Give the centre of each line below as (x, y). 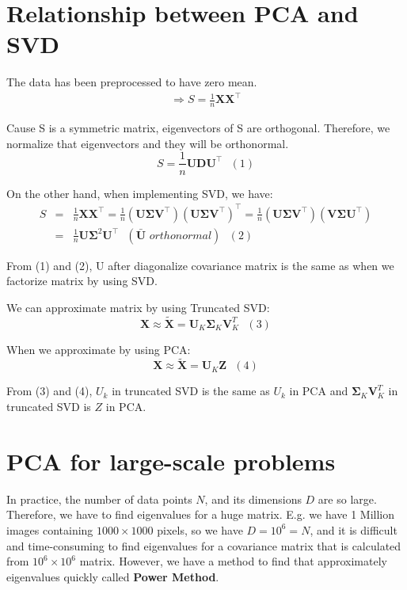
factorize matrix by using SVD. (82, 281)
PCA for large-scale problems (171, 461)
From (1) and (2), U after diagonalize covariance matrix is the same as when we (200, 265)
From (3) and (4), (49, 391)
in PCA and (319, 391)
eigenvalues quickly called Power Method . (113, 576)
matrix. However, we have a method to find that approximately (233, 561)
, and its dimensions (253, 499)
